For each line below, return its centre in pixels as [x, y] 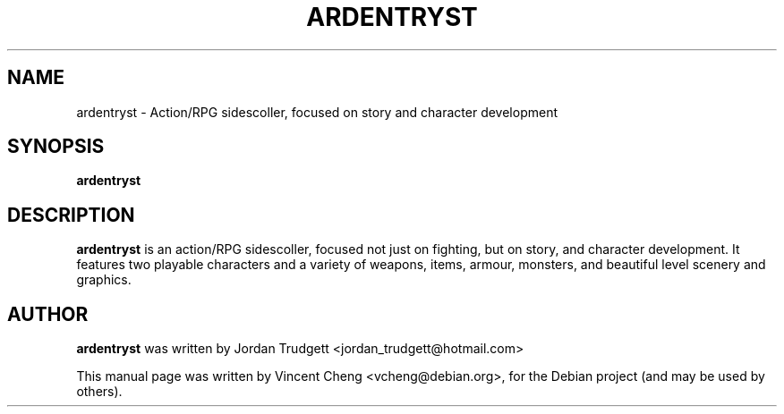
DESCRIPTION [71, 215]
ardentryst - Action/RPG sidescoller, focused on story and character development [317, 112]
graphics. [104, 280]
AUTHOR [48, 314]
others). [99, 392]
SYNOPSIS [56, 147]
